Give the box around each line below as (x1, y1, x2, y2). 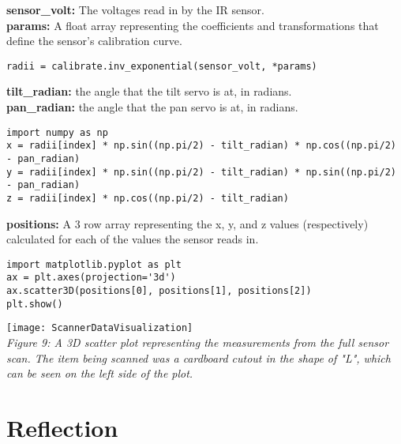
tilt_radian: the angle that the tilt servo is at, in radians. (6, 83, 292, 100)
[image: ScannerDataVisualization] (6, 322, 193, 334)
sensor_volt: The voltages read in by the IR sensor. (6, 2, 264, 17)
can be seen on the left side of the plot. (6, 365, 193, 382)
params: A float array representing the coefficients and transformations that (6, 17, 379, 33)
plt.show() (6, 298, 63, 310)
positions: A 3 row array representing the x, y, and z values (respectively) (6, 215, 369, 231)
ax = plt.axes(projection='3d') (6, 272, 176, 284)
